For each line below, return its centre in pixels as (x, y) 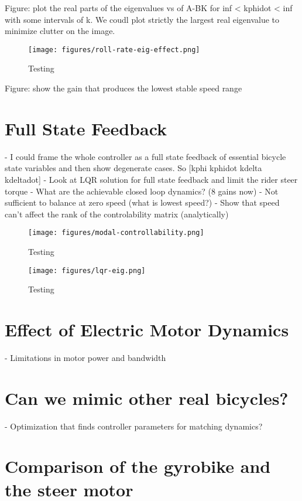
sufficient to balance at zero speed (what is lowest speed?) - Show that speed (142, 202)
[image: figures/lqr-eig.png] (87, 270)
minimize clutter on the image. (60, 31)
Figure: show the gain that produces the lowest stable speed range (123, 88)
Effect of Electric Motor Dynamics (147, 329)
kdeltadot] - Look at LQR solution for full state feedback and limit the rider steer (151, 179)
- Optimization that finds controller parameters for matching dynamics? (134, 426)
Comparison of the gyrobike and (138, 466)
